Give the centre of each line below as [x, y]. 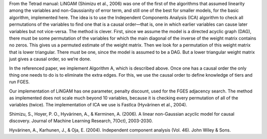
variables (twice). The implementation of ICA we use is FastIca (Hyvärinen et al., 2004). [98, 105]
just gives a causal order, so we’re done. [50, 59]
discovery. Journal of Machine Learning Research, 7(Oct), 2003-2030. [81, 121]
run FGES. [19, 82]
